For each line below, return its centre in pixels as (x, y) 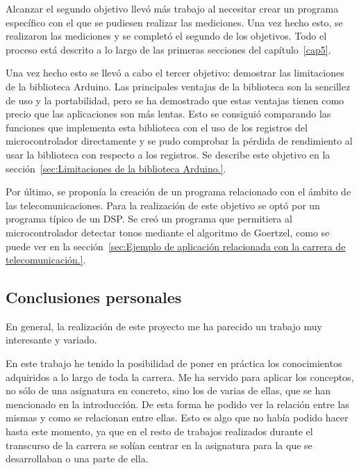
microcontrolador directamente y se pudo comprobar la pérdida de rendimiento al (179, 141)
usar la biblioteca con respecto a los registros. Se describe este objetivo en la (168, 154)
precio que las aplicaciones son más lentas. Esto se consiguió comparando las (168, 114)
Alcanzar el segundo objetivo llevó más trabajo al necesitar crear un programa (172, 8)
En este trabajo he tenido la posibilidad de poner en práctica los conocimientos (174, 363)
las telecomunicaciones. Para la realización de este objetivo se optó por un (163, 205)
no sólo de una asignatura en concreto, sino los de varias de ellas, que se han (168, 390)
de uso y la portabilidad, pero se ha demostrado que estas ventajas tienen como (175, 100)
